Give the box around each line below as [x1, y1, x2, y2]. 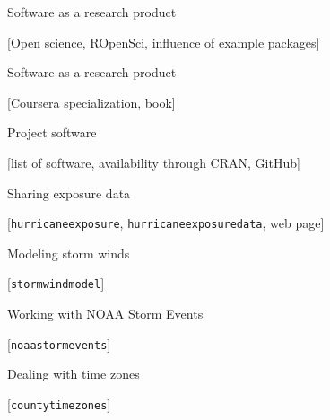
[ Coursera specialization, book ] [7, 92, 176, 111]
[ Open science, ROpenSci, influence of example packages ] [7, 32, 320, 51]
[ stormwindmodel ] [7, 274, 105, 293]
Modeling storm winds [7, 243, 130, 262]
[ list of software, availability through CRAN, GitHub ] [7, 153, 300, 171]
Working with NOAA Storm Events [7, 304, 204, 323]
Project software [7, 123, 97, 142]
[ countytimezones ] [7, 394, 111, 413]
